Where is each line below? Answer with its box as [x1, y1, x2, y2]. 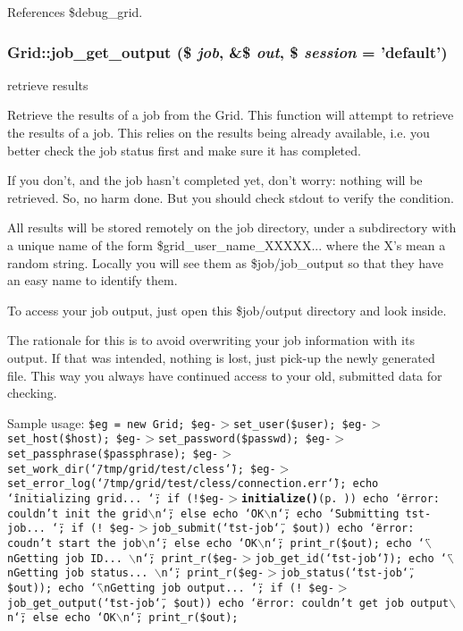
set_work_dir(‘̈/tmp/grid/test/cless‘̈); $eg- [7, 462, 276, 475]
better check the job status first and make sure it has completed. [7, 140, 361, 159]
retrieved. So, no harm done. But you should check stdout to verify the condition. [7, 188, 454, 206]
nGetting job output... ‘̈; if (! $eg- [104, 581, 334, 594]
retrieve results [7, 75, 88, 94]
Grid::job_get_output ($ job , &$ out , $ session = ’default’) [7, 40, 448, 63]
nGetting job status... [7, 567, 148, 580]
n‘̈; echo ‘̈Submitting [271, 507, 400, 520]
